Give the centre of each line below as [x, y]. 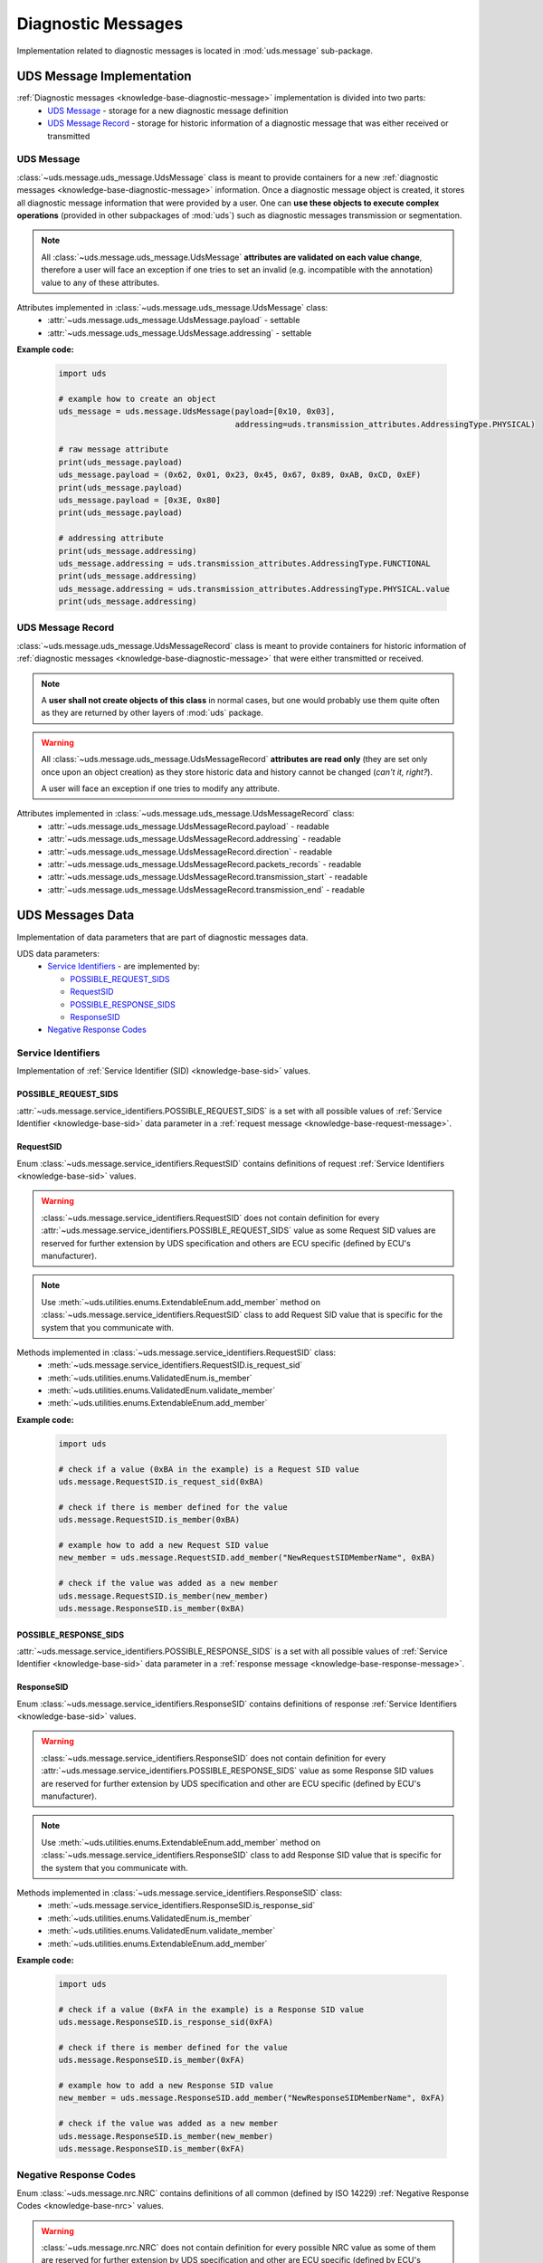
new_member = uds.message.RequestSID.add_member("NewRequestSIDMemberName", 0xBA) [247, 1558]
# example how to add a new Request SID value [163, 1545]
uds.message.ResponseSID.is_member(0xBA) [152, 1608]
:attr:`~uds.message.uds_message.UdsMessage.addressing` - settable [180, 333]
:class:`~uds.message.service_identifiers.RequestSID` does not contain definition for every [210, 1217]
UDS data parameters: [58, 953]
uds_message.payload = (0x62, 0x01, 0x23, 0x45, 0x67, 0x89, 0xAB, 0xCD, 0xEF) [240, 475]
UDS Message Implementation [104, 76]
